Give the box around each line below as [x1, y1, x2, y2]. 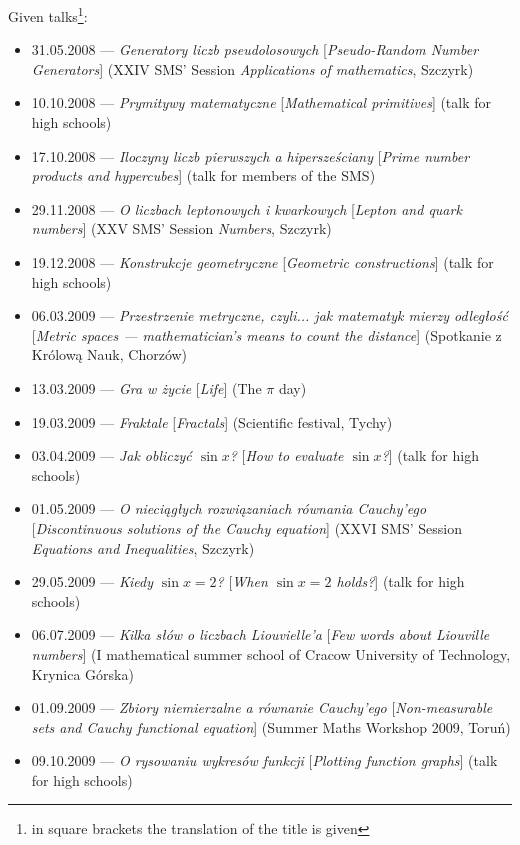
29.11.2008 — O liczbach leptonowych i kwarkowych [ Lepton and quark [31, 198, 462, 219]
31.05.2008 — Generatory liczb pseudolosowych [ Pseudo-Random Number [31, 39, 479, 60]
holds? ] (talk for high [336, 571, 465, 592]
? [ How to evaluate [229, 445, 344, 466]
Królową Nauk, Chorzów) [31, 344, 188, 365]
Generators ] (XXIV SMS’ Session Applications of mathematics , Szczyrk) [31, 58, 474, 79]
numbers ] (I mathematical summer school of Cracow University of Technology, [31, 643, 511, 664]
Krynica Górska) [31, 663, 134, 684]
